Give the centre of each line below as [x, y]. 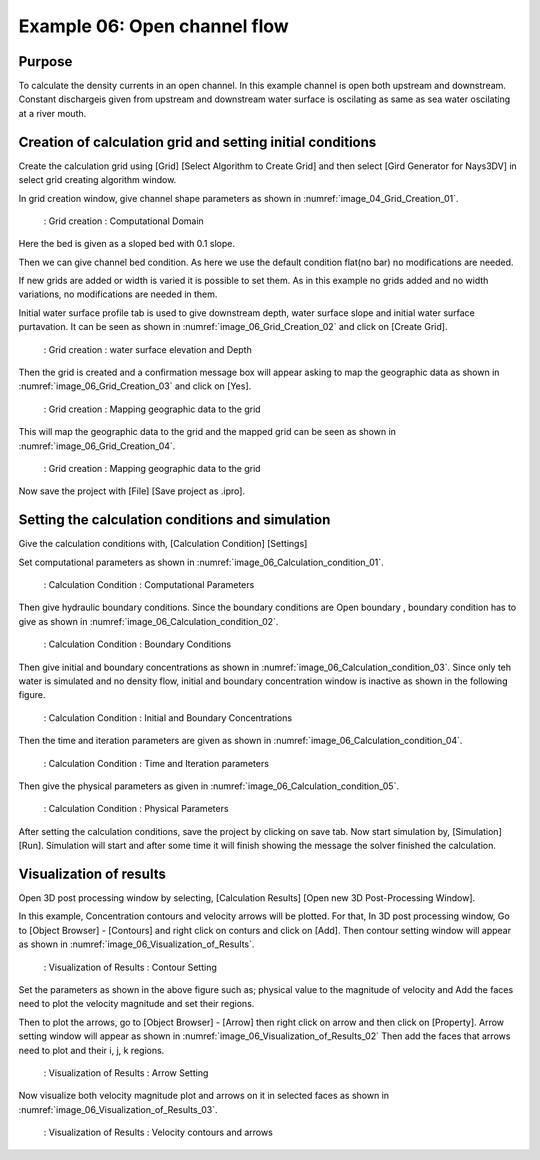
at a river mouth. [52, 113]
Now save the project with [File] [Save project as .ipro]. [131, 491]
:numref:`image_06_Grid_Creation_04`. [97, 446]
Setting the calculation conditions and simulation [174, 520]
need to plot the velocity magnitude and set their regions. [136, 1004]
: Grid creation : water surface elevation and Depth [147, 349]
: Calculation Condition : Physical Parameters [136, 809]
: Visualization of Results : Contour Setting [130, 967]
